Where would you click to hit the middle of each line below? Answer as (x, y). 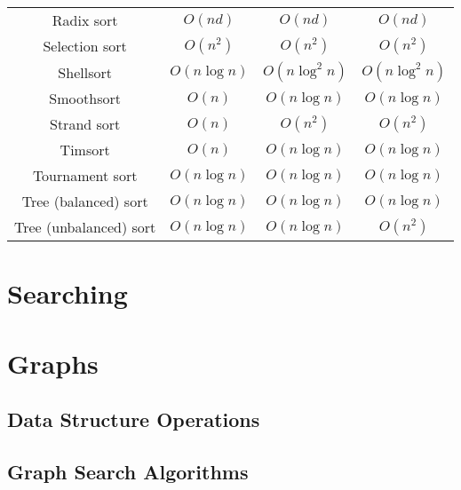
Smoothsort (85, 98)
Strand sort (85, 124)
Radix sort (85, 20)
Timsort (85, 150)
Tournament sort (85, 175)
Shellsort (85, 72)
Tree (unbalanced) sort (85, 227)
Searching (68, 293)
